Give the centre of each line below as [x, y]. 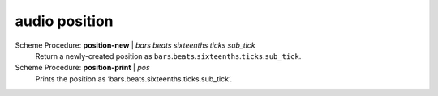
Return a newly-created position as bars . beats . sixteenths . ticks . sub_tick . [168, 56]
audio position [64, 21]
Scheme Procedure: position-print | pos [82, 68]
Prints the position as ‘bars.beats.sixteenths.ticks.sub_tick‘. [134, 79]
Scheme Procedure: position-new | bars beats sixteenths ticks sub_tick [135, 45]
